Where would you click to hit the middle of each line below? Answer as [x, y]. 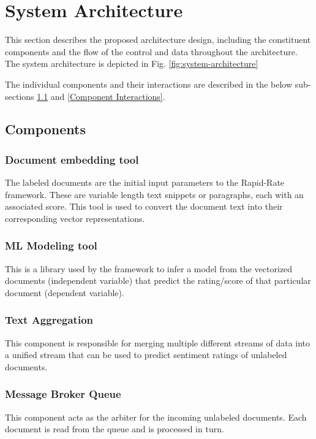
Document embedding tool [72, 159]
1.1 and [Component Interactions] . [101, 96]
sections [20, 96]
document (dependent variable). [65, 292]
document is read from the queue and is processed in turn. [115, 429]
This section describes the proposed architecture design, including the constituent [158, 40]
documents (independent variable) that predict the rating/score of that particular [158, 281]
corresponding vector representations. [75, 218]
